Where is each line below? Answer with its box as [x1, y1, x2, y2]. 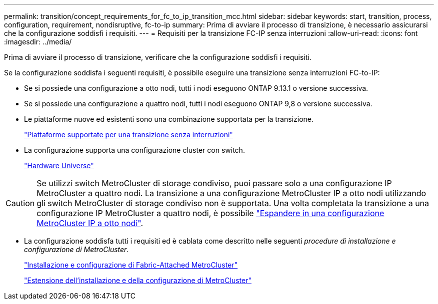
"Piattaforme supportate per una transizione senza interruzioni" [24, 130, 233, 139]
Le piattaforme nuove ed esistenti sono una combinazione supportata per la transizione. [24, 115, 314, 123]
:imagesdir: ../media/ [4, 37, 72, 46]
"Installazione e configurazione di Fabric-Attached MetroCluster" [24, 261, 238, 269]
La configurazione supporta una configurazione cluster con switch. [24, 146, 245, 154]
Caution [5, 198, 35, 208]
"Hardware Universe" [24, 161, 94, 170]
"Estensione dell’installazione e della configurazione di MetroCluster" [24, 276, 251, 285]
